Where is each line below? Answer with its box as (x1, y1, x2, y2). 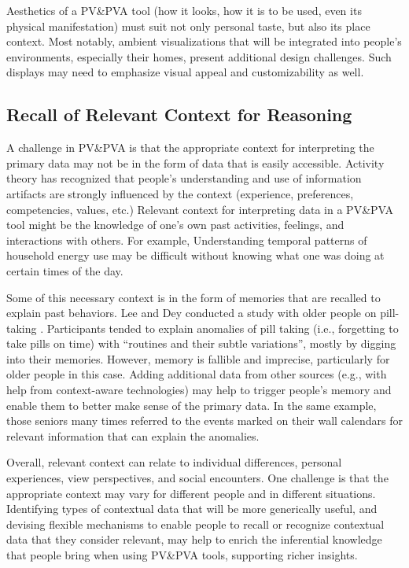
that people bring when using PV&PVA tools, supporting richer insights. (6, 547, 358, 563)
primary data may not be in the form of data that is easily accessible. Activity (6, 154, 385, 171)
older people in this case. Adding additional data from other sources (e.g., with (6, 366, 387, 382)
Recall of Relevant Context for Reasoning (6, 102, 352, 127)
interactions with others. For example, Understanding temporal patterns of (6, 231, 367, 248)
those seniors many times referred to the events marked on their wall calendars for (6, 412, 403, 429)
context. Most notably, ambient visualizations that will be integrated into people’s (6, 33, 402, 50)
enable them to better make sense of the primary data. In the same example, (6, 396, 377, 413)
